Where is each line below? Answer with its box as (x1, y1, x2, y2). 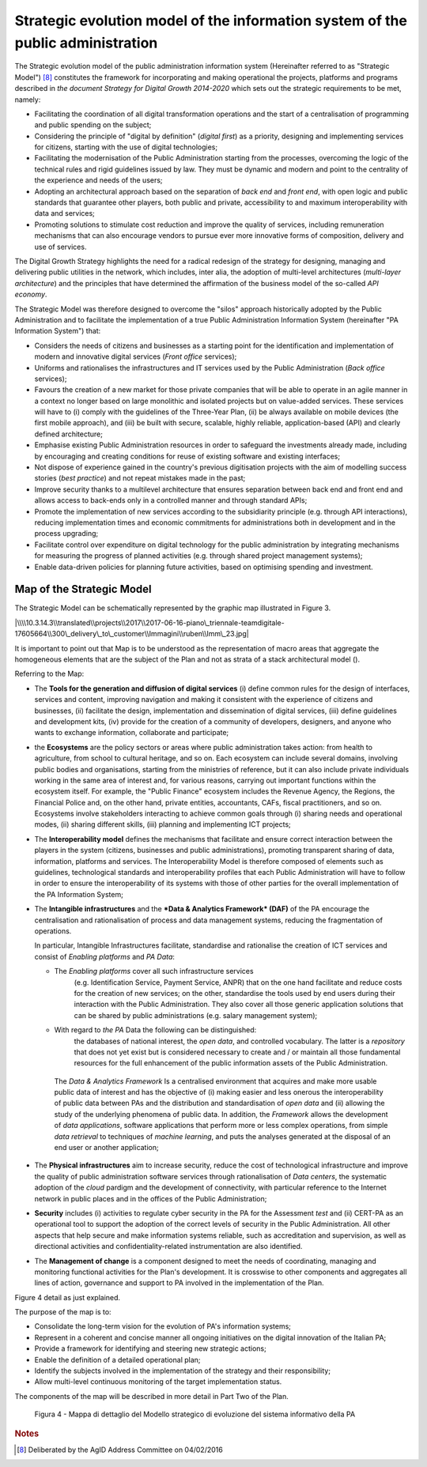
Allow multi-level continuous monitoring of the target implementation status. (34, 1377, 282, 1386)
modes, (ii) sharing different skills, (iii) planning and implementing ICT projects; (34, 820, 292, 829)
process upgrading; (34, 529, 99, 538)
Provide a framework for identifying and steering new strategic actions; (34, 1344, 266, 1353)
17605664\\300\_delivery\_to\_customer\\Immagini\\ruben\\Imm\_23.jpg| (14, 629, 249, 639)
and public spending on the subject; (34, 120, 152, 130)
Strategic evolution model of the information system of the (14, 12, 407, 29)
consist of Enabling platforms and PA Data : (34, 952, 176, 961)
